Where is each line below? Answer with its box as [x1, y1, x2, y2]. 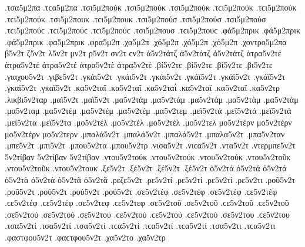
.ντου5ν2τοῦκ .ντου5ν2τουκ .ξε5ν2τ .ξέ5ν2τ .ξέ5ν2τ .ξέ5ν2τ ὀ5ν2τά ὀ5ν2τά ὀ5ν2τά [5, 162, 287, 174]
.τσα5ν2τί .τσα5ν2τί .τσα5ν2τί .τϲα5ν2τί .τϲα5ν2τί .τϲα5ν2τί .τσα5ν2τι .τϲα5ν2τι [5, 219, 276, 232]
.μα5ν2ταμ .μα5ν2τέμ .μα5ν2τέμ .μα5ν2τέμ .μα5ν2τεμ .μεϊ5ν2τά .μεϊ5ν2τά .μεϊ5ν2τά [5, 104, 291, 117]
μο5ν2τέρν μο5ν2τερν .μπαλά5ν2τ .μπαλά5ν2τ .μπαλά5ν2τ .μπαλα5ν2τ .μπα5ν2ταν [5, 127, 285, 140]
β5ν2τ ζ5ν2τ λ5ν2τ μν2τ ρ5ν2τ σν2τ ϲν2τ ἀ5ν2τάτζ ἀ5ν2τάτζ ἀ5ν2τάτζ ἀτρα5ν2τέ [5, 47, 281, 59]
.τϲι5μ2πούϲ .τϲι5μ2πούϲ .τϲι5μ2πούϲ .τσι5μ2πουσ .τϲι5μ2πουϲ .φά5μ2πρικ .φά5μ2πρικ [5, 24, 301, 36]
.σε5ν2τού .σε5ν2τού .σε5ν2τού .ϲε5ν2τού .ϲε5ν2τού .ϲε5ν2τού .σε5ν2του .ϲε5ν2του [5, 208, 290, 220]
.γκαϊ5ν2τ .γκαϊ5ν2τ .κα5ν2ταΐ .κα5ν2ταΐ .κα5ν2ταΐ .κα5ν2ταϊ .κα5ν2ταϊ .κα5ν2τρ [5, 82, 280, 94]
